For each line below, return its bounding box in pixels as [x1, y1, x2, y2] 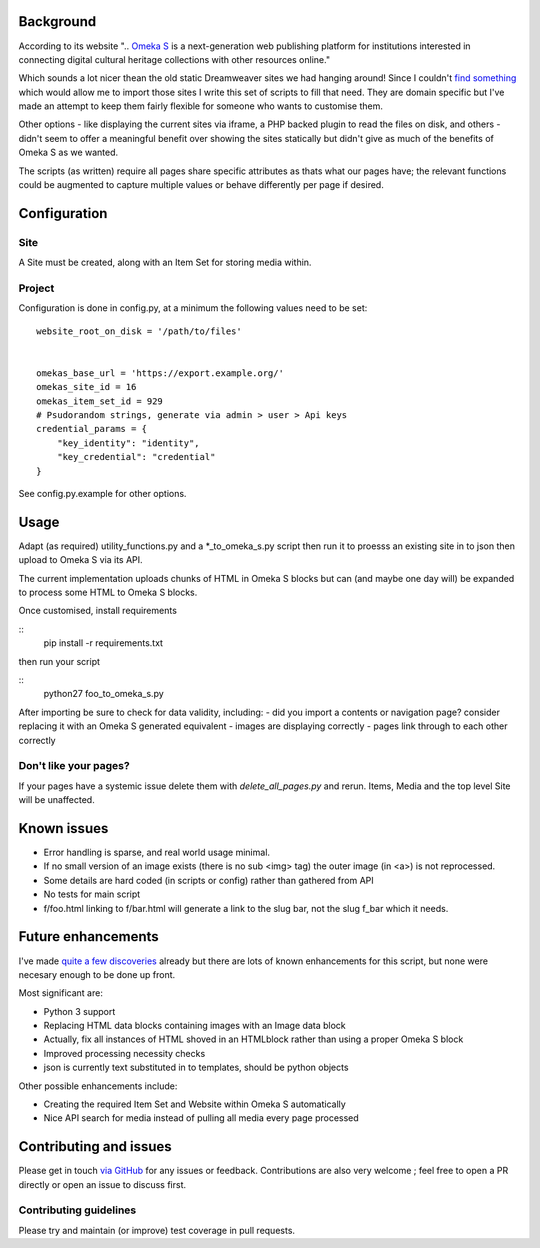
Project [18, 281, 55, 295]
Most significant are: [18, 987, 104, 999]
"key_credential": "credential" [56, 451, 216, 463]
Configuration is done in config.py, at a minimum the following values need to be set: [18, 302, 368, 314]
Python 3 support [43, 1005, 116, 1017]
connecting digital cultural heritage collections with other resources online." [18, 53, 330, 65]
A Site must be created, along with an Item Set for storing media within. [18, 256, 312, 269]
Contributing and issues [18, 1138, 172, 1155]
